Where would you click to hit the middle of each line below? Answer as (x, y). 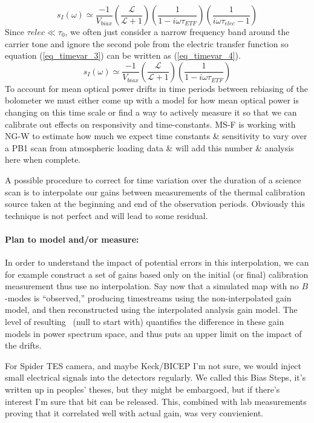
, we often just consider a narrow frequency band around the (177, 31)
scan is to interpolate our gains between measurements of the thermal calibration (155, 192)
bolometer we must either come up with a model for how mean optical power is (152, 100)
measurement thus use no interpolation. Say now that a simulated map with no (152, 286)
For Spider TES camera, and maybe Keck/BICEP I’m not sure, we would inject (153, 365)
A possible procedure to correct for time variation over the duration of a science (153, 179)
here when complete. (43, 159)
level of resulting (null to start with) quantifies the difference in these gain (145, 322)
